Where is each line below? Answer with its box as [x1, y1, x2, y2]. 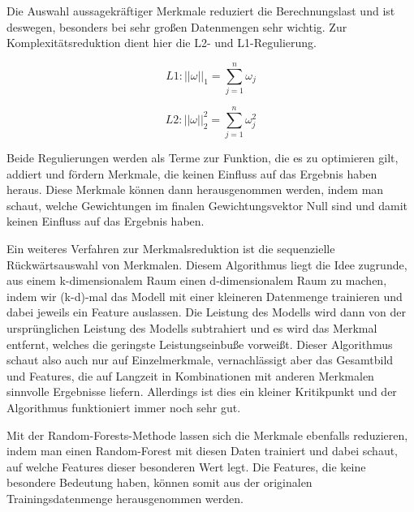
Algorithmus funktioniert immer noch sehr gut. [6, 398, 241, 415]
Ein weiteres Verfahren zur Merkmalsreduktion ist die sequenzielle [6, 240, 335, 256]
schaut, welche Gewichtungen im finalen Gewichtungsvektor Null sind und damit [6, 196, 408, 213]
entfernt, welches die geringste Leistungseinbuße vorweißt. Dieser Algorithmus [6, 335, 393, 352]
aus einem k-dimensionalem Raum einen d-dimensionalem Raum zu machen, [6, 272, 387, 289]
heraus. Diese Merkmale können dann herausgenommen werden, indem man [6, 181, 384, 198]
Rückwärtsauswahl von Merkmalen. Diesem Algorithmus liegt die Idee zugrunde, [6, 256, 408, 273]
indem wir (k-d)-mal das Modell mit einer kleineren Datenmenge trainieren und [6, 287, 403, 304]
